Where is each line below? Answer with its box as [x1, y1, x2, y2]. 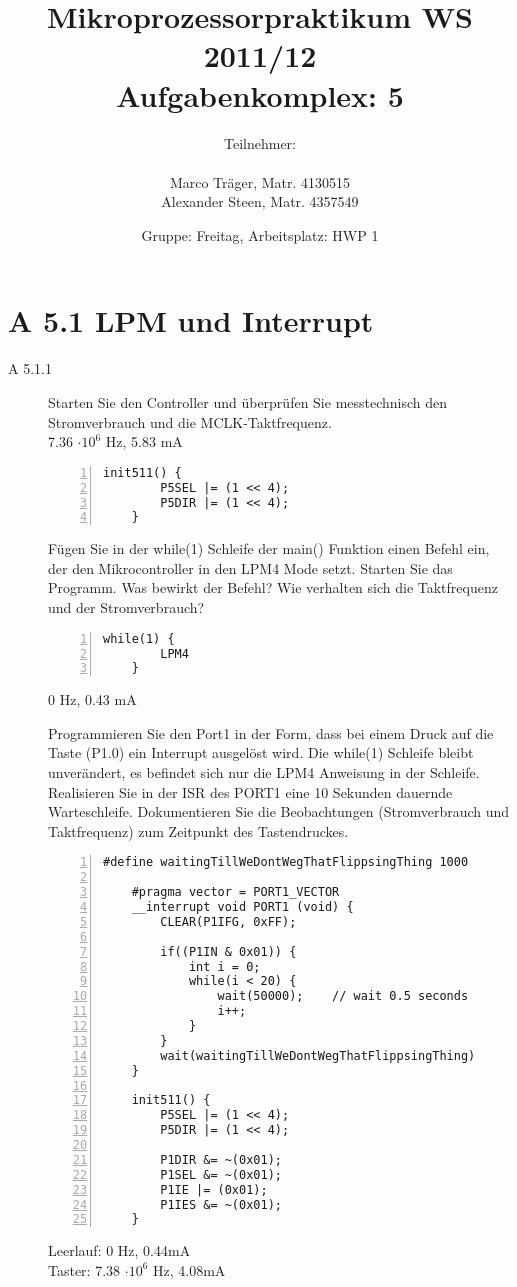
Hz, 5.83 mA [105, 431, 183, 452]
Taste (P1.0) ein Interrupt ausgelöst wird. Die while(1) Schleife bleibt [48, 742, 474, 763]
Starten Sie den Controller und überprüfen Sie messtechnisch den [48, 392, 448, 412]
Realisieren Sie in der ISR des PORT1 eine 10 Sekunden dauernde [48, 781, 453, 802]
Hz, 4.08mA [152, 1259, 226, 1280]
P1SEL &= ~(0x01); [160, 1167, 282, 1182]
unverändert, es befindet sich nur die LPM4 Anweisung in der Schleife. [48, 762, 480, 783]
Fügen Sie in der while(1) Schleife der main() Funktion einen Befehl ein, [48, 538, 490, 559]
